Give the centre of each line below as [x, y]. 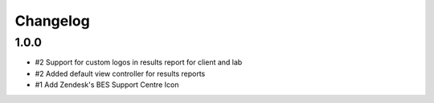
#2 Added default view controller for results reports [120, 73]
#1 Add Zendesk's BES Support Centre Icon [107, 85]
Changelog [52, 21]
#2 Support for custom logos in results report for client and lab [139, 62]
